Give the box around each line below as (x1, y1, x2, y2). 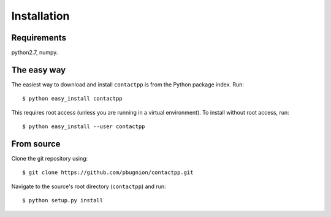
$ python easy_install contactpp (22, 95, 123, 102)
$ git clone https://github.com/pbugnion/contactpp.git (22, 169, 194, 176)
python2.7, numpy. (11, 49, 58, 56)
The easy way (11, 64, 66, 75)
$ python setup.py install (22, 197, 104, 204)
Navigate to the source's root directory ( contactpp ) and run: (11, 183, 166, 190)
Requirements (11, 32, 67, 43)
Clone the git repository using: (11, 155, 88, 162)
